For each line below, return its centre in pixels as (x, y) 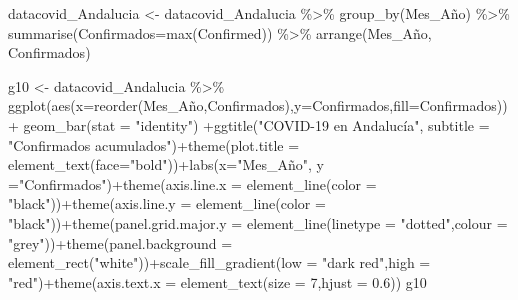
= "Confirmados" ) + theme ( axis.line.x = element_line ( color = (192, 183)
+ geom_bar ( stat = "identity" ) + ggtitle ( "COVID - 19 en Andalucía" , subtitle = (249, 124)
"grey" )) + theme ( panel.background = (120, 242)
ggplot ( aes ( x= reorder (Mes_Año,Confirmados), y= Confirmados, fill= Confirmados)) (258, 105)
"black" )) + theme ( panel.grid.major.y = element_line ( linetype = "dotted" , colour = (258, 222)
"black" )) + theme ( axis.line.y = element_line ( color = (167, 203)
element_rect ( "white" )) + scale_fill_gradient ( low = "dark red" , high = (219, 262)
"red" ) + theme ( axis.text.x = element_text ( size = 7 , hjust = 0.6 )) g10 (217, 281)
